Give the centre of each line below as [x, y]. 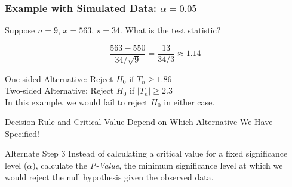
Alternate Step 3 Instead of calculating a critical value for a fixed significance [146, 153]
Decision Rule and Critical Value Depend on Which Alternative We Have [139, 122]
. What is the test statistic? [170, 30]
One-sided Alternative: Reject [59, 78]
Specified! [22, 133]
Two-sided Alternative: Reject [59, 90]
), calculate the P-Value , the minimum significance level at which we [158, 165]
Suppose [20, 30]
